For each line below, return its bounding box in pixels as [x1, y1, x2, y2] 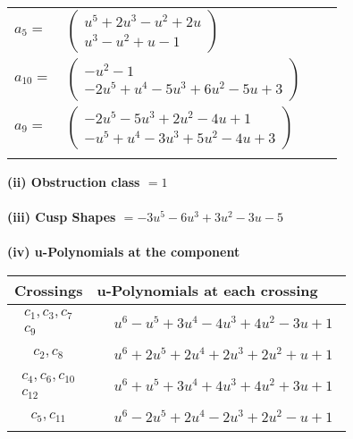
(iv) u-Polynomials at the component [7, 242, 240, 261]
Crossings [14, 279, 83, 300]
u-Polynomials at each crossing [97, 279, 318, 300]
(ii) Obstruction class [7, 173, 140, 190]
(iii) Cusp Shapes [7, 207, 116, 226]
